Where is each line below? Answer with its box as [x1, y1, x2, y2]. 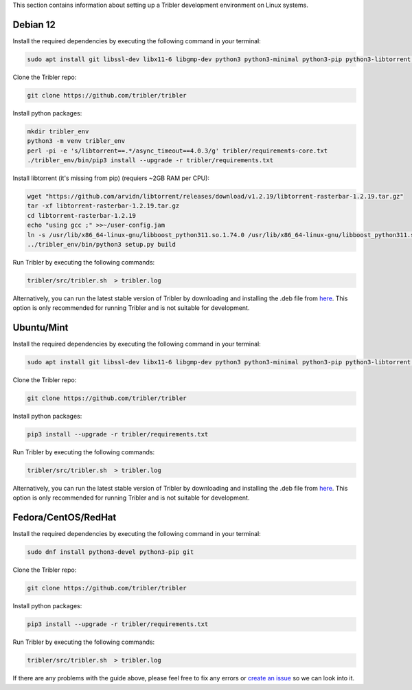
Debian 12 [12, 19, 56, 30]
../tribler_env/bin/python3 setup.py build [27, 241, 176, 248]
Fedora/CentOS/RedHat [12, 512, 117, 524]
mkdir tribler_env [27, 127, 89, 135]
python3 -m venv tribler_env [27, 137, 126, 145]
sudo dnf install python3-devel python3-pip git [27, 548, 194, 556]
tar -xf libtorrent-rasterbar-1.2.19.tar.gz [27, 202, 180, 210]
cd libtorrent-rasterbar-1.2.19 [27, 212, 137, 219]
